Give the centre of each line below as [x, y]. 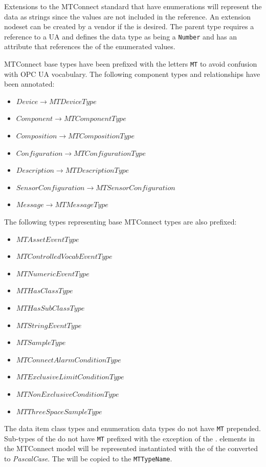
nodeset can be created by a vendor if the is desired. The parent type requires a [129, 26]
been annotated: [29, 84]
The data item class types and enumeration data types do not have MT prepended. [132, 428]
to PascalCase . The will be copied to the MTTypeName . [88, 459]
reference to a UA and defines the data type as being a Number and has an [121, 36]
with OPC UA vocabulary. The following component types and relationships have [132, 74]
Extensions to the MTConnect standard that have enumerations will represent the [133, 6]
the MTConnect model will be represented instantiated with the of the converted [131, 448]
